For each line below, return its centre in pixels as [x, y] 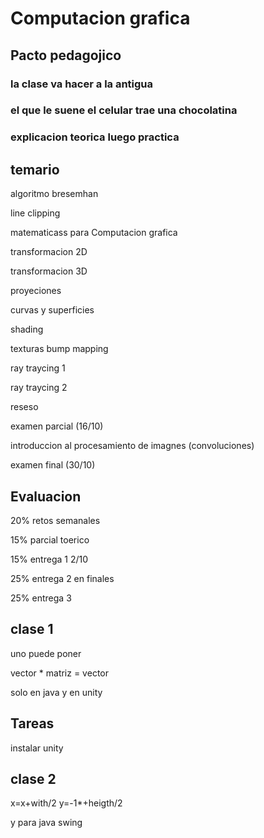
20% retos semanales [55, 520]
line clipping [35, 213]
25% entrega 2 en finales [62, 578]
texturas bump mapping [59, 349]
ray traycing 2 [39, 388]
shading [27, 329]
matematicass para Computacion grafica [94, 233]
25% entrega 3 [41, 598]
